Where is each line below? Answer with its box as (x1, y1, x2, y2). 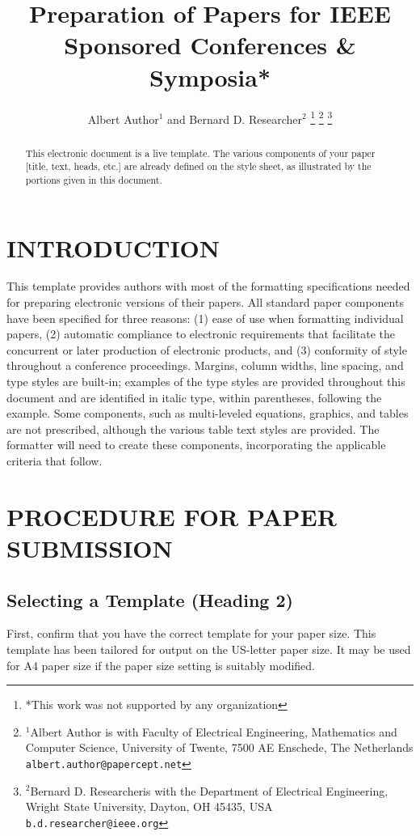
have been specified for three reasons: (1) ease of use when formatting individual (6, 309, 404, 326)
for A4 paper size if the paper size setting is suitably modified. (6, 656, 316, 673)
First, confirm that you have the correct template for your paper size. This (6, 625, 376, 642)
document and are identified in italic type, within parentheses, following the (6, 388, 382, 405)
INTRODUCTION (6, 231, 220, 264)
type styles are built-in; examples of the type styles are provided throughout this (6, 373, 405, 390)
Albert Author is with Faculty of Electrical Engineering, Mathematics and (30, 723, 397, 740)
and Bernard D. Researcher (167, 110, 302, 127)
